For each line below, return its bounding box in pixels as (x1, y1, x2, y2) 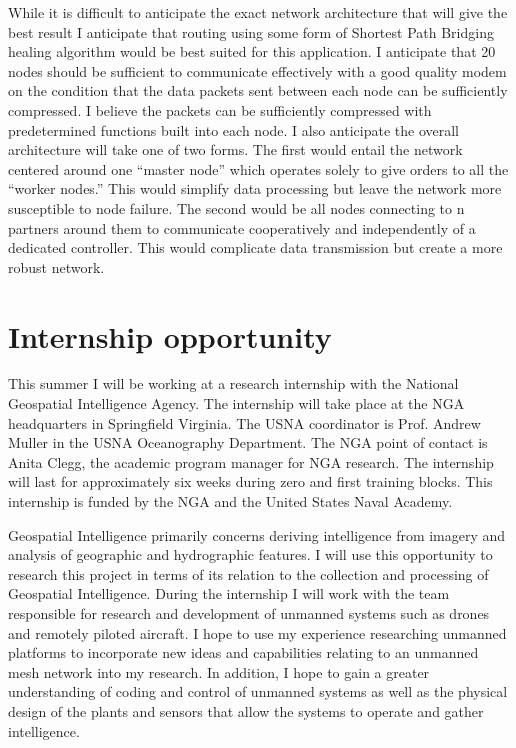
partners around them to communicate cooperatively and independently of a (8, 217, 476, 238)
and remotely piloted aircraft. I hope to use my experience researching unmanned (8, 622, 507, 643)
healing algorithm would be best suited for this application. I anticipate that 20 (8, 41, 496, 62)
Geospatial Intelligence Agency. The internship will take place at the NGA (8, 393, 465, 414)
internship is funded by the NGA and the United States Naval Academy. (8, 491, 453, 511)
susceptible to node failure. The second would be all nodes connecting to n (8, 197, 465, 218)
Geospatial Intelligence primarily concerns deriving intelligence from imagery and (8, 524, 506, 545)
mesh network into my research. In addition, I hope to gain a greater (8, 661, 430, 682)
